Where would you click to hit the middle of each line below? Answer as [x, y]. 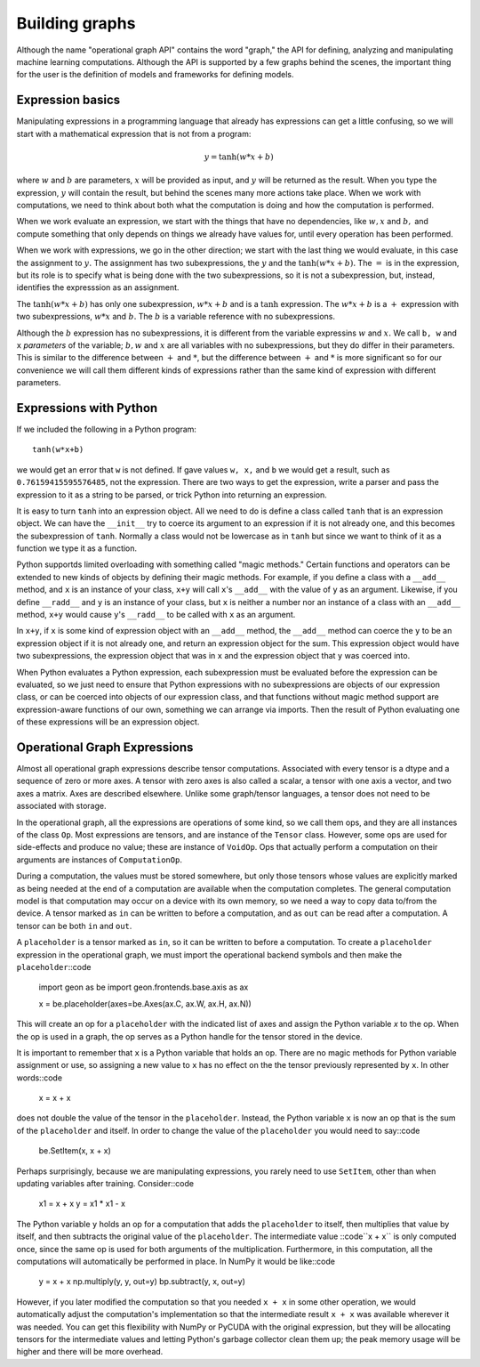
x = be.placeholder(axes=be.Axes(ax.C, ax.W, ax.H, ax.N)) [145, 1003]
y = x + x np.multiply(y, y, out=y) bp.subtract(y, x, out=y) [142, 1282]
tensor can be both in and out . [74, 926]
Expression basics [68, 100]
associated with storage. [61, 806]
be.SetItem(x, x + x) [75, 1151]
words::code [39, 1078]
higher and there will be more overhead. [90, 1352]
